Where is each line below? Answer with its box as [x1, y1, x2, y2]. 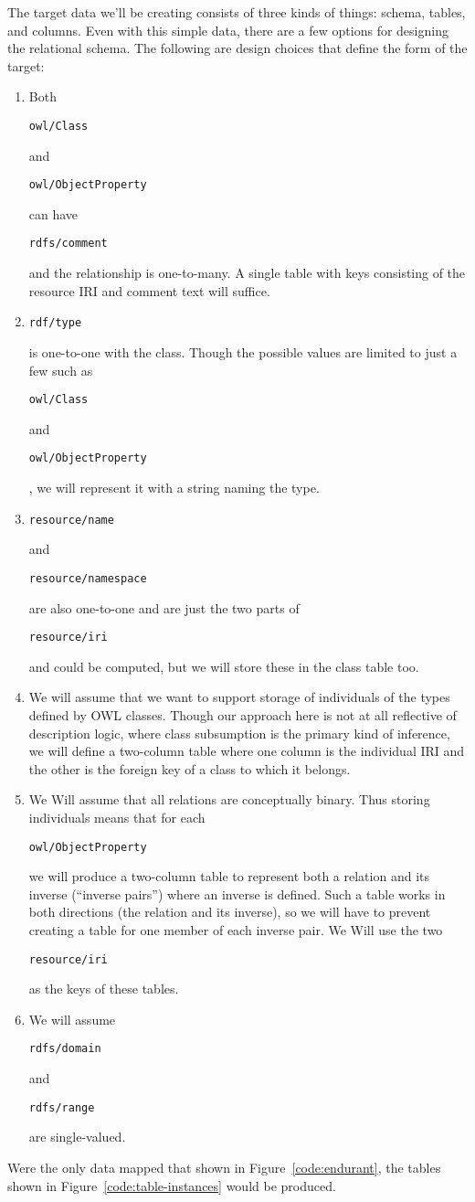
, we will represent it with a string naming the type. [28, 478, 320, 497]
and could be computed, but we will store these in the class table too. [28, 656, 419, 675]
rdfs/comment [28, 237, 108, 250]
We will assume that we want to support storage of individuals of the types [28, 687, 450, 707]
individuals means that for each [28, 807, 206, 826]
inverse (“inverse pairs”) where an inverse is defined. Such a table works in [28, 884, 446, 903]
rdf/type [28, 316, 82, 330]
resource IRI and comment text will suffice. [28, 281, 270, 300]
